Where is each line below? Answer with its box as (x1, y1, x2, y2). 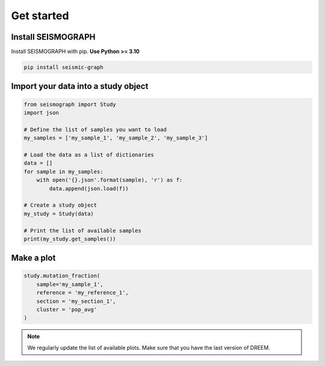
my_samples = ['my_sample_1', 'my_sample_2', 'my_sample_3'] (23, 135, 208, 141)
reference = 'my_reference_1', (36, 289, 129, 296)
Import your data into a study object (11, 81, 149, 91)
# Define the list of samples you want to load (23, 126, 167, 133)
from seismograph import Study (23, 101, 117, 108)
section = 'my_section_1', (36, 297, 117, 305)
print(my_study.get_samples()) (23, 235, 117, 242)
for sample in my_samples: (23, 168, 104, 175)
